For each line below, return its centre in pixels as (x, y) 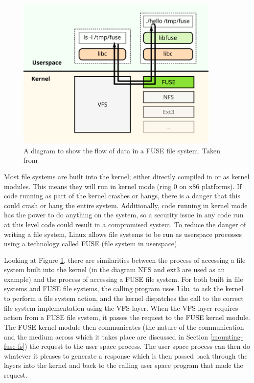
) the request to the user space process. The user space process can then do (138, 346)
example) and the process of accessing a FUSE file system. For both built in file (124, 279)
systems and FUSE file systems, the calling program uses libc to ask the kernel (124, 288)
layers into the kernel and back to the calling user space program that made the (124, 365)
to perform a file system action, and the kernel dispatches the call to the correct (124, 298)
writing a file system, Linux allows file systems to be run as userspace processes (123, 234)
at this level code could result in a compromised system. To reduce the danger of (125, 224)
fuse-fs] (14, 346)
